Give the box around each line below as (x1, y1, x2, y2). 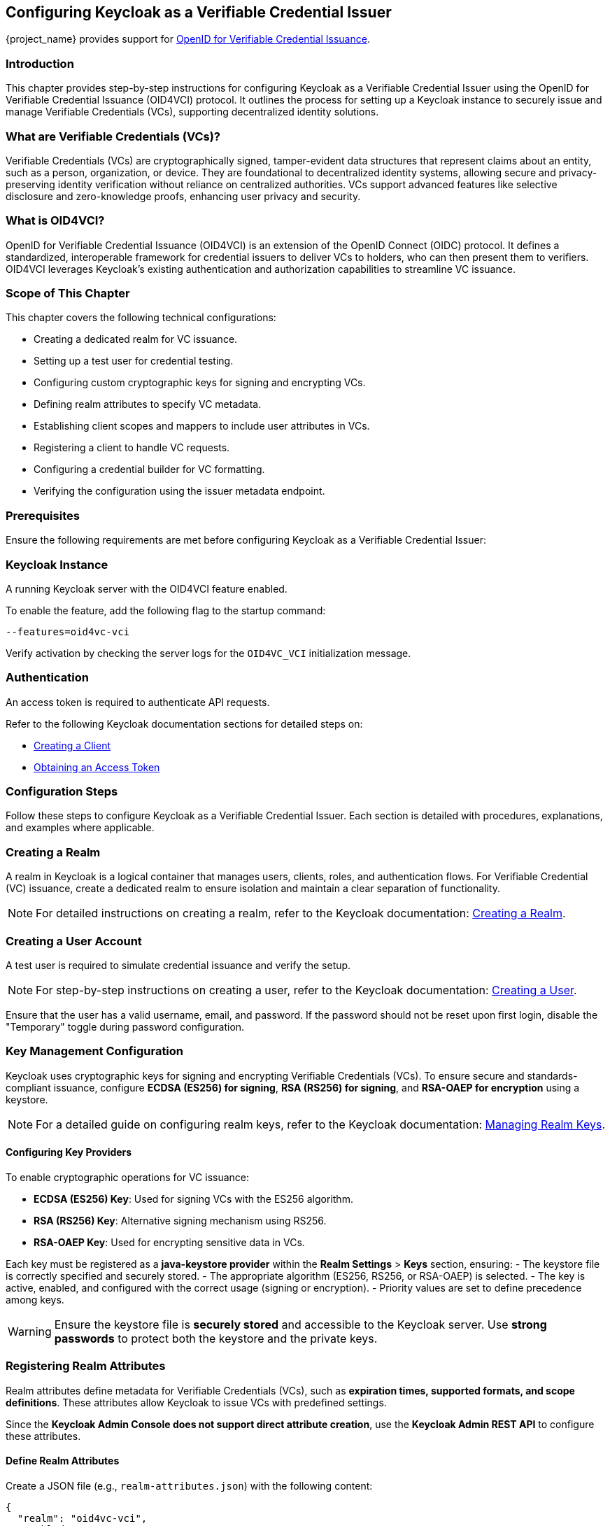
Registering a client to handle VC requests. (34, 441, 230, 454)
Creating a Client (34, 739, 111, 751)
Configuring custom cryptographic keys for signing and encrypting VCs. (34, 376, 366, 389)
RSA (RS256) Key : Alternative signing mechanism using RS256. (34, 1214, 327, 1227)
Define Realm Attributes (6, 1455, 120, 1467)
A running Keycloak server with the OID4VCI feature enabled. (6, 582, 288, 595)
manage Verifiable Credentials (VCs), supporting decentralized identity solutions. (6, 106, 379, 118)
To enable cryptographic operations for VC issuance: (6, 1171, 250, 1183)
